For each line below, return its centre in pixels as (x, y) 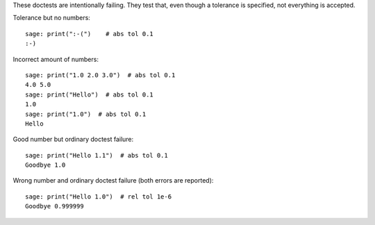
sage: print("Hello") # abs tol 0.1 (90, 94)
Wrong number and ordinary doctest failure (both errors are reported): (113, 181)
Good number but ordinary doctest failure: (73, 140)
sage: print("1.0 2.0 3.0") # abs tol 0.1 (100, 75)
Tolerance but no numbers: (51, 18)
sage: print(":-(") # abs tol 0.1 (90, 34)
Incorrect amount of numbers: (56, 59)
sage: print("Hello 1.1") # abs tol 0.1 (97, 155)
